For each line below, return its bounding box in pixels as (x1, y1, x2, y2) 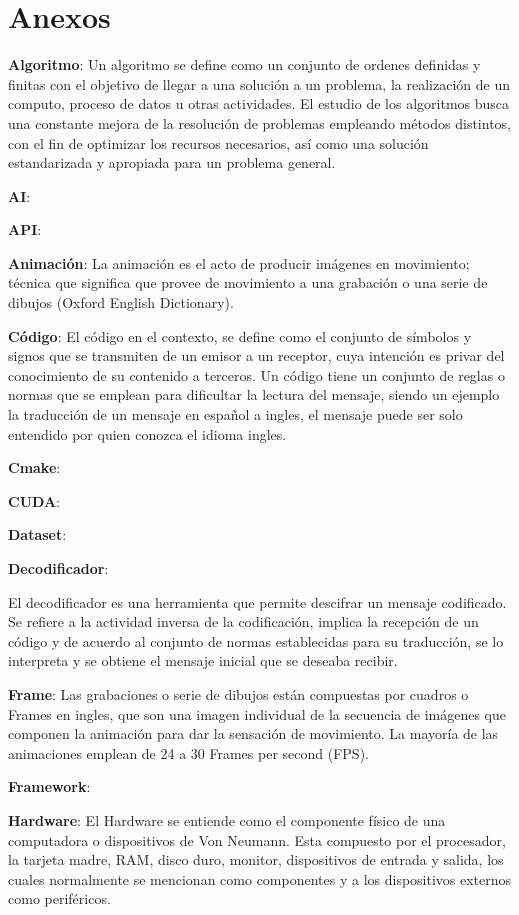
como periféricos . (8, 888, 111, 909)
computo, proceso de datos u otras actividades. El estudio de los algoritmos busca (8, 93, 510, 114)
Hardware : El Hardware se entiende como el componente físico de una (8, 809, 446, 830)
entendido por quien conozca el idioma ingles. (8, 423, 287, 444)
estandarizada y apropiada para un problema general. (8, 152, 336, 173)
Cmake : (8, 457, 61, 478)
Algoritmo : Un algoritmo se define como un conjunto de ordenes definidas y (8, 54, 481, 75)
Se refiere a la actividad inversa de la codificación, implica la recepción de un (8, 611, 479, 632)
